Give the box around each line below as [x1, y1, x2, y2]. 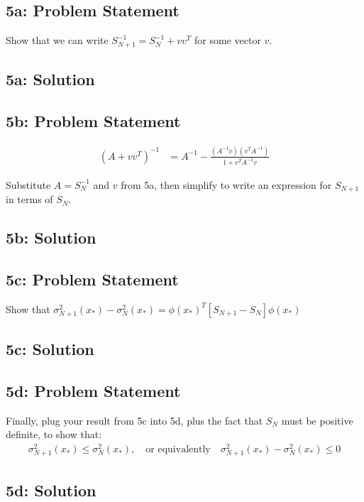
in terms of [6, 192, 53, 207]
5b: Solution [6, 227, 96, 249]
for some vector [194, 33, 261, 48]
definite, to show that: [6, 427, 102, 442]
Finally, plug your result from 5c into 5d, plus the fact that [6, 413, 263, 427]
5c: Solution [6, 338, 94, 360]
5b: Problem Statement [6, 109, 181, 131]
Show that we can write [6, 33, 109, 48]
